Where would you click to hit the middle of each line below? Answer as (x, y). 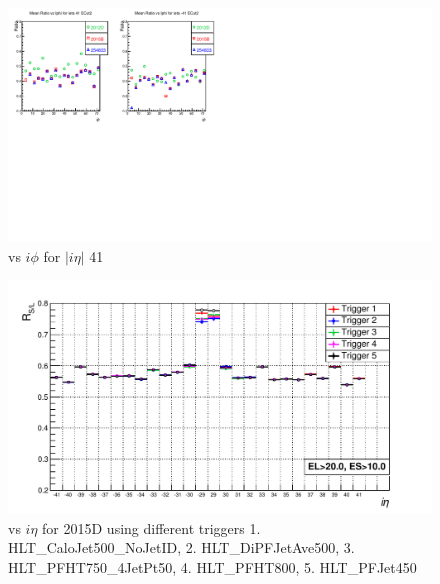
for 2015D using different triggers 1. (151, 527)
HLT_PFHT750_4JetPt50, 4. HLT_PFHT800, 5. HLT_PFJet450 (212, 566)
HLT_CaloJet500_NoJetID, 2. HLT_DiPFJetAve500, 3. (181, 547)
